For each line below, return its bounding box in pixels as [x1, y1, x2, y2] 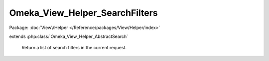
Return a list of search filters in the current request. [21, 45, 127, 51]
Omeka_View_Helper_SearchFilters [9, 7, 158, 18]
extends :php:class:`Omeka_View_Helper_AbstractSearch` [9, 33, 129, 39]
